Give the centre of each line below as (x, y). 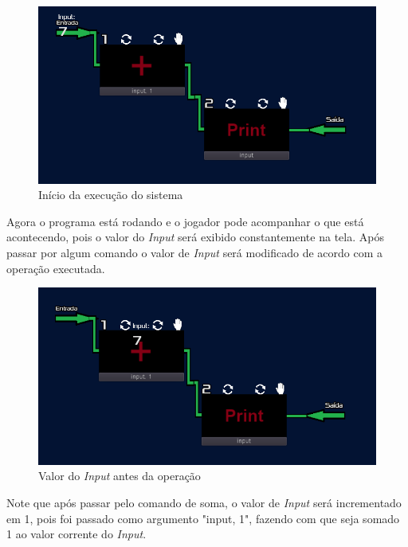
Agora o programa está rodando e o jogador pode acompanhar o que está (185, 221)
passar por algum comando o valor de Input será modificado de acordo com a (195, 252)
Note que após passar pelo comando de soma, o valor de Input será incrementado (204, 502)
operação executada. (56, 268)
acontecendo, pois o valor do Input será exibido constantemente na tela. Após (195, 237)
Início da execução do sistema (111, 195)
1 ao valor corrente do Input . (76, 534)
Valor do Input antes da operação (120, 476)
